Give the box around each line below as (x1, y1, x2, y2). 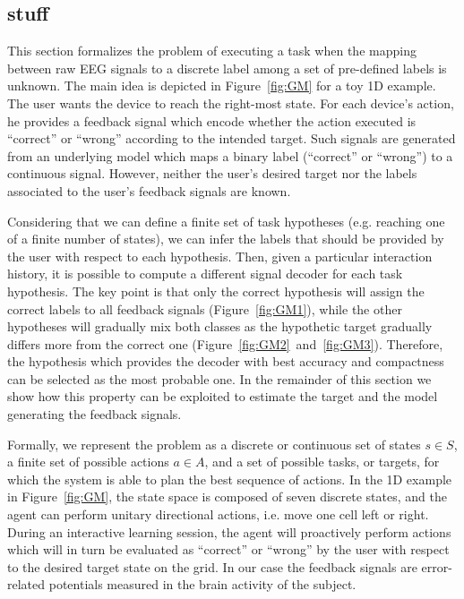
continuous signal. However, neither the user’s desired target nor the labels (7, 164, 417, 183)
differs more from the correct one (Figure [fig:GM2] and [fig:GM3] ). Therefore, (7, 334, 443, 353)
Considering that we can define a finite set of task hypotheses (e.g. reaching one (7, 211, 445, 230)
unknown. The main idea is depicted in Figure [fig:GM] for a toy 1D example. (7, 76, 436, 95)
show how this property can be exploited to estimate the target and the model (7, 387, 438, 406)
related (7, 575, 46, 594)
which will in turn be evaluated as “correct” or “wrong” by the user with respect (7, 540, 450, 559)
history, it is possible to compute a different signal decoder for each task (7, 264, 403, 283)
